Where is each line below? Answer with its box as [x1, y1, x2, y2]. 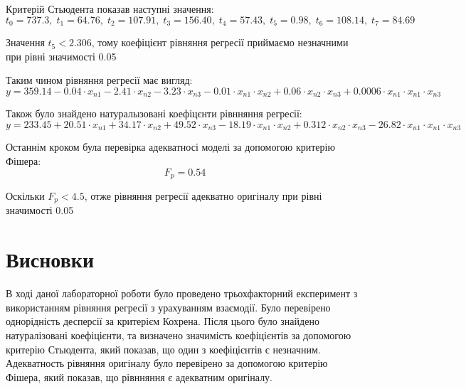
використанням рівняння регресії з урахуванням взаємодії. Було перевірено [6, 299, 331, 314]
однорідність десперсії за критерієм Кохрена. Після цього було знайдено [6, 314, 319, 329]
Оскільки [6, 188, 45, 203]
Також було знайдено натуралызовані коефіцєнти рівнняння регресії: [6, 106, 302, 121]
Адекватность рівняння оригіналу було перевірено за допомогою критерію [6, 356, 328, 371]
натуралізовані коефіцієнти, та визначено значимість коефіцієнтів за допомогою [6, 327, 351, 342]
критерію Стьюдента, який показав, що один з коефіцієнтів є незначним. [6, 341, 321, 356]
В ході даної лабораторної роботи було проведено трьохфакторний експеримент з [6, 286, 358, 301]
